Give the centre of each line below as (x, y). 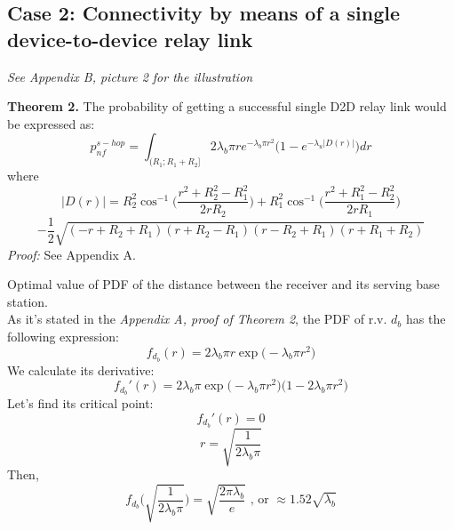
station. (28, 301)
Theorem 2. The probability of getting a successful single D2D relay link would (227, 106)
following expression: (63, 337)
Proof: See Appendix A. (72, 254)
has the (426, 319)
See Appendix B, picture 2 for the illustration (130, 76)
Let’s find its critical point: (80, 403)
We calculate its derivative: (81, 369)
